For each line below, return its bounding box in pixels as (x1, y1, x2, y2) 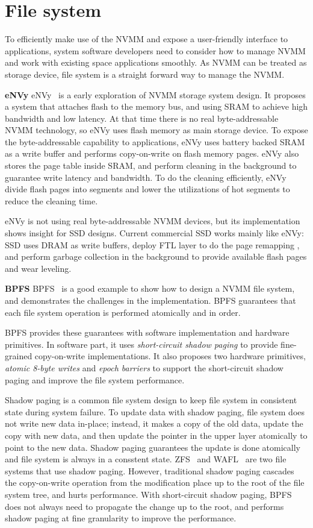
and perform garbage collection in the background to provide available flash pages (5, 250, 307, 263)
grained (5, 350, 33, 362)
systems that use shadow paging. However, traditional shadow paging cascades (5, 464, 294, 477)
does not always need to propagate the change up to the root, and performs (5, 500, 284, 512)
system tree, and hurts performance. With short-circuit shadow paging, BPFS (5, 488, 292, 500)
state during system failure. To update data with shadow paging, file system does (5, 405, 305, 418)
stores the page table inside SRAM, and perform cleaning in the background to (5, 159, 297, 172)
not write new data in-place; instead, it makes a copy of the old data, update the (5, 417, 303, 430)
